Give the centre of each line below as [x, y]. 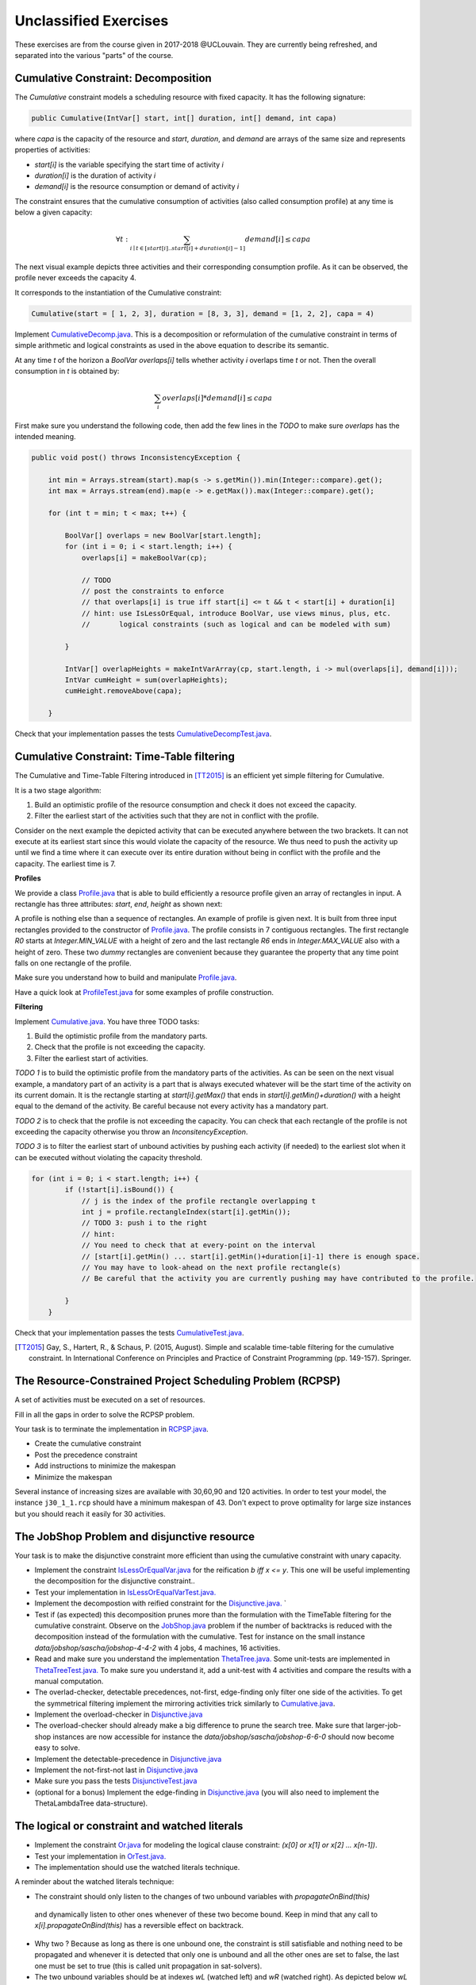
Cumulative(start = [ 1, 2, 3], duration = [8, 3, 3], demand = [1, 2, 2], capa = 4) [203, 313]
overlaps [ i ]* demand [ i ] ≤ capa [217, 398]
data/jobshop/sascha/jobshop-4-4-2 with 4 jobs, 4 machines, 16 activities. [157, 1648]
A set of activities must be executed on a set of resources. [110, 1400]
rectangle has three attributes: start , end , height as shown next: [119, 904]
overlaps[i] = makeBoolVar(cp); [144, 557]
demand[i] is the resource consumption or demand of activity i [137, 187]
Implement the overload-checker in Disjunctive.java [119, 1714]
